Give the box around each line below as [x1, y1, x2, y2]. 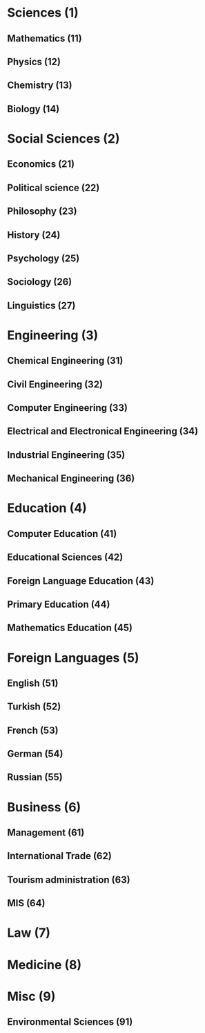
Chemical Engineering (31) [7, 355, 124, 367]
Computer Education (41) [7, 528, 117, 540]
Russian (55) [7, 771, 64, 784]
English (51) [7, 677, 59, 689]
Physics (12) [7, 55, 61, 67]
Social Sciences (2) [7, 130, 120, 146]
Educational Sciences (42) [7, 551, 124, 563]
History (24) [7, 229, 61, 240]
